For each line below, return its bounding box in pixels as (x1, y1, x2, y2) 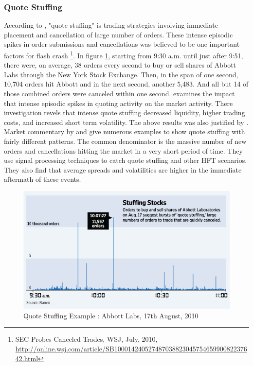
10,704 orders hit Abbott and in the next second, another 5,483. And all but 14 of (4, 79, 249, 89)
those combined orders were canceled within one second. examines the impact (4, 88, 235, 99)
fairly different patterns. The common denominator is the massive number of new (4, 136, 247, 146)
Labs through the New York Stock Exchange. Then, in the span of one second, (4, 69, 238, 79)
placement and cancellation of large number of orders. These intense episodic (4, 29, 233, 39)
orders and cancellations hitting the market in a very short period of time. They (4, 145, 243, 156)
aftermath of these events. (4, 174, 81, 184)
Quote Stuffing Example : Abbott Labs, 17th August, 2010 (23, 310, 199, 320)
